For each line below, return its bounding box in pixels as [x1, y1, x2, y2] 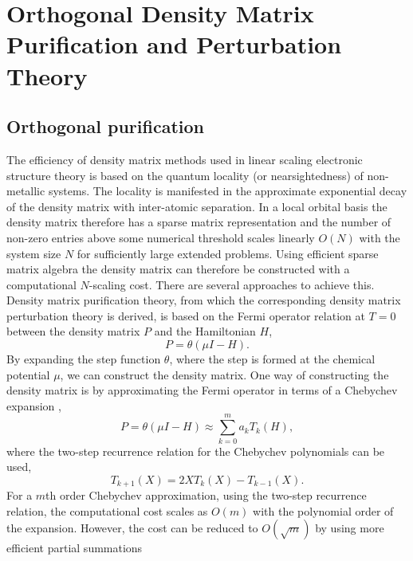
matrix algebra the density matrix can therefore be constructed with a [6, 261, 350, 277]
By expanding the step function [6, 351, 161, 367]
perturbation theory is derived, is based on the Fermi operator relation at [6, 307, 365, 324]
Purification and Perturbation [6, 28, 342, 61]
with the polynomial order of [253, 502, 394, 519]
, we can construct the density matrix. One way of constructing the [60, 366, 389, 382]
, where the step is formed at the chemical [169, 351, 376, 367]
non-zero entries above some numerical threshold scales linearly [6, 229, 315, 245]
